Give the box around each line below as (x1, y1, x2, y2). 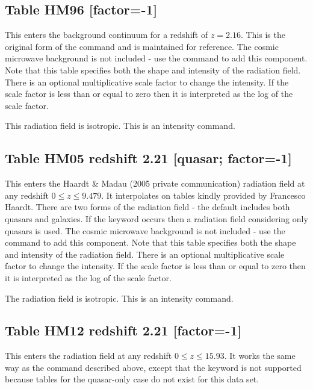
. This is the (240, 28, 285, 41)
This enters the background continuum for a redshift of (5, 28, 208, 41)
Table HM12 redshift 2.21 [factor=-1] (5, 321, 242, 340)
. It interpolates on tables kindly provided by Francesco (101, 188, 306, 201)
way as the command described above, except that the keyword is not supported (5, 361, 302, 373)
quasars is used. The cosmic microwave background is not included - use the (5, 224, 285, 237)
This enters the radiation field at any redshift (5, 349, 172, 362)
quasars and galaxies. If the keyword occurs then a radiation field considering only (5, 212, 308, 225)
